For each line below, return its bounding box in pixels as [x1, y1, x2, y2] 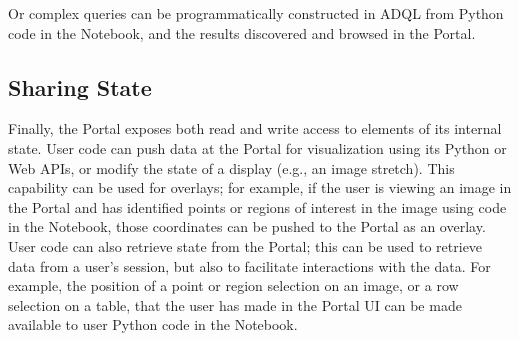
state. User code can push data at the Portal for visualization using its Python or [8, 137, 507, 158]
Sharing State [8, 71, 152, 102]
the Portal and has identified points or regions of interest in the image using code [8, 196, 507, 217]
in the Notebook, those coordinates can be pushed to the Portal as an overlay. [8, 216, 486, 237]
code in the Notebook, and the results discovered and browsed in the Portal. [8, 22, 476, 43]
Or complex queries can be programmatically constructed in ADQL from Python [8, 3, 504, 23]
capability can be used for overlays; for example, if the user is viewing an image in [8, 177, 512, 198]
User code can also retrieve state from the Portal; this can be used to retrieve [8, 235, 483, 256]
